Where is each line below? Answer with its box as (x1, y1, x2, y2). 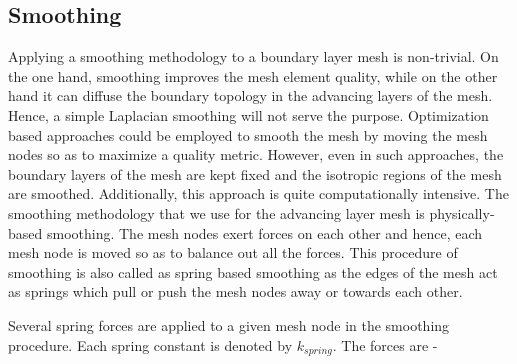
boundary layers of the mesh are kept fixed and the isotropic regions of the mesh (8, 163, 502, 184)
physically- (429, 202, 495, 223)
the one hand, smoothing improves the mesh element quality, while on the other (8, 65, 498, 86)
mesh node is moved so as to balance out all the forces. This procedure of (8, 242, 458, 263)
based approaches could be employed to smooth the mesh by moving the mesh (8, 124, 488, 145)
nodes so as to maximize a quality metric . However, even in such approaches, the (8, 144, 504, 165)
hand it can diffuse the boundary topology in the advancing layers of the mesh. (8, 85, 493, 106)
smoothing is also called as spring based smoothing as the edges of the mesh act (8, 261, 498, 282)
